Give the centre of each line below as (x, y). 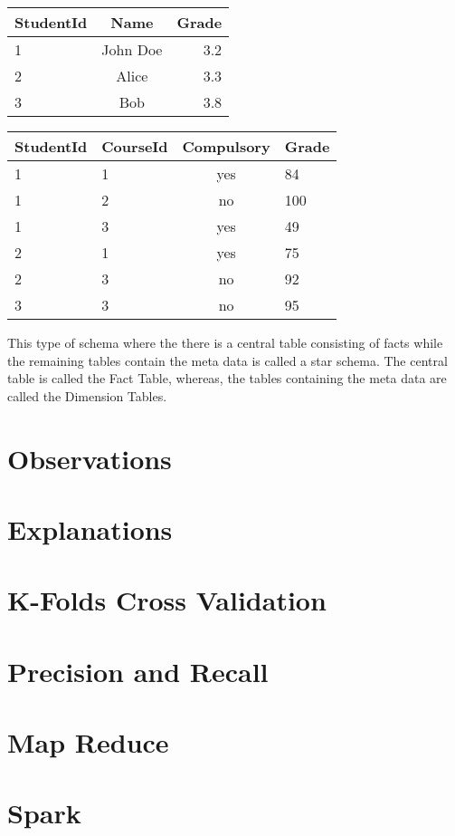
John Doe (132, 49)
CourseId (135, 146)
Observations (90, 458)
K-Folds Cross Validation (167, 600)
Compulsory (226, 146)
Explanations (90, 529)
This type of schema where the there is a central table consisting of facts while (225, 342)
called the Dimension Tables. (87, 395)
